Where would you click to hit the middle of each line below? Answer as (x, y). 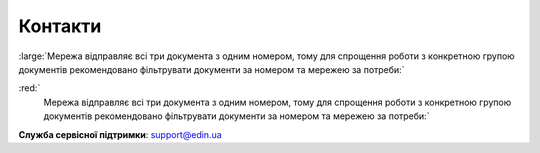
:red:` (29, 88)
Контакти (60, 26)
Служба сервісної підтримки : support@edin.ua (120, 134)
